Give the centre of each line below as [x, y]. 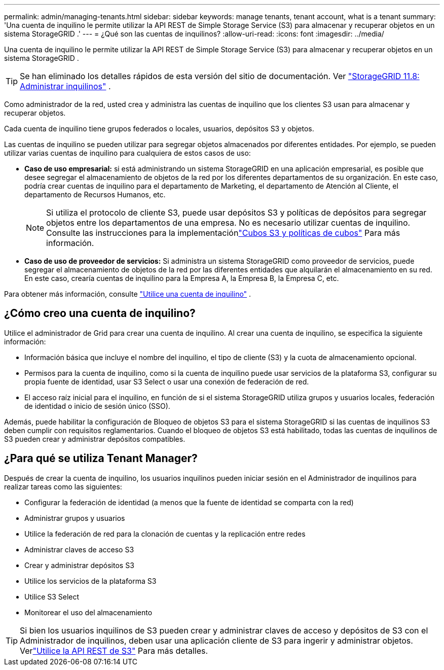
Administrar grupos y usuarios [75, 518]
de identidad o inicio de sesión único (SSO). [97, 406]
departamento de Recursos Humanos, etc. [95, 195]
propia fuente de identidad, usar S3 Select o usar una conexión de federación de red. [167, 381]
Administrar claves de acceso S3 [79, 549]
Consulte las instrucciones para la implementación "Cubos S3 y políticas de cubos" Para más [223, 233]
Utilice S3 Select [52, 596]
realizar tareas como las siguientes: [63, 486]
